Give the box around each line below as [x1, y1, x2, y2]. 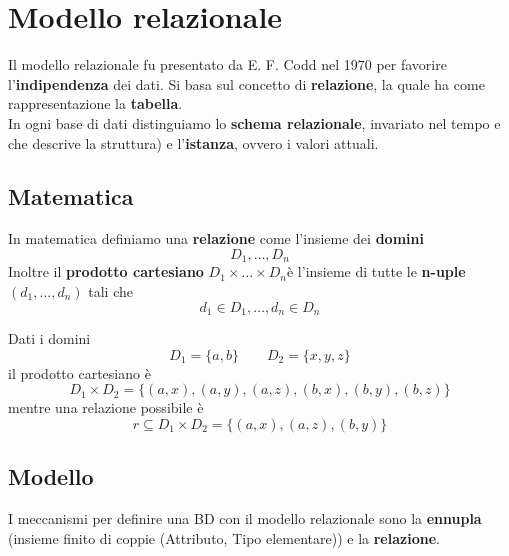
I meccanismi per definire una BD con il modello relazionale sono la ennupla [8, 507, 482, 528]
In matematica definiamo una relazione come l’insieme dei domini [8, 228, 424, 249]
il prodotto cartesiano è [8, 362, 151, 383]
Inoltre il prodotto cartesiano [8, 261, 204, 282]
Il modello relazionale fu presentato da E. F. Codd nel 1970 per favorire [8, 54, 447, 75]
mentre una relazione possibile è [8, 397, 204, 418]
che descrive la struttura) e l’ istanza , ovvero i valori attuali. [8, 132, 379, 153]
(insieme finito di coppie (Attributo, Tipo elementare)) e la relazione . [8, 527, 440, 548]
